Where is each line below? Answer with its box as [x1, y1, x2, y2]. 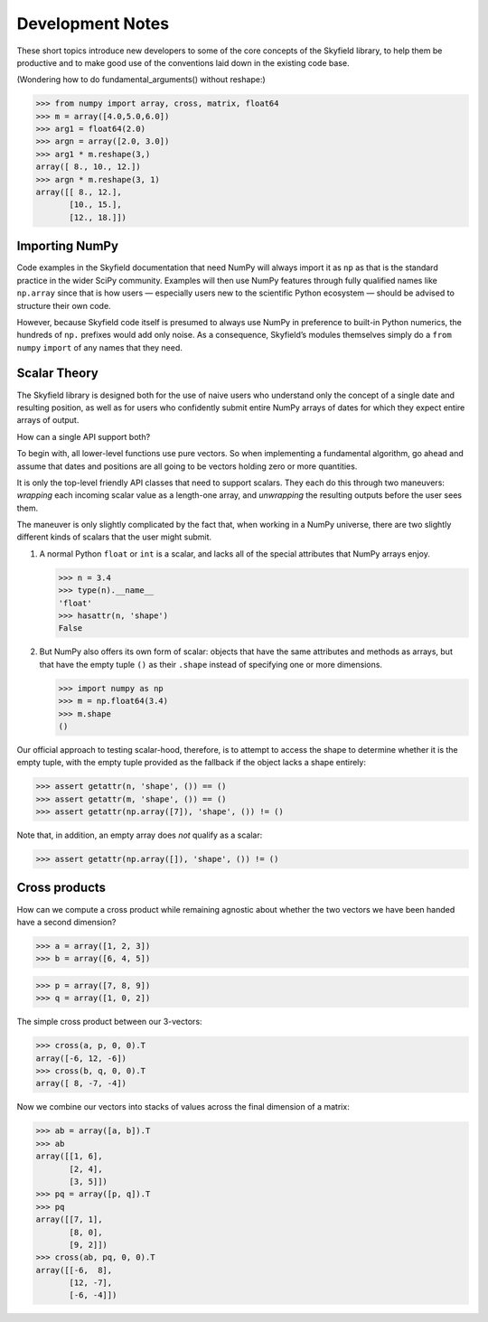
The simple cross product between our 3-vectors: [16, 1017, 202, 1027]
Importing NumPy [16, 239, 119, 254]
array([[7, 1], [35, 1214, 103, 1224]
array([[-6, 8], [35, 1265, 113, 1275]
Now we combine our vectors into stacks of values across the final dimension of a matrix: [16, 1102, 350, 1112]
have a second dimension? [16, 916, 117, 927]
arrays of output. [16, 415, 80, 426]
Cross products [16, 880, 107, 895]
